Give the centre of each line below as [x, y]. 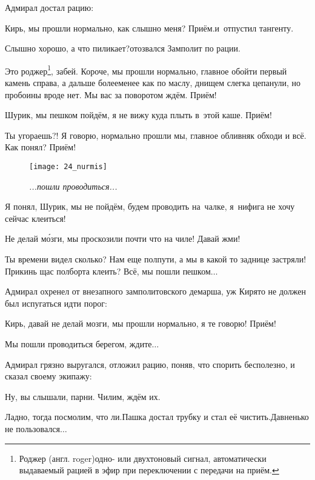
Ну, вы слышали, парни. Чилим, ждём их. [83, 396]
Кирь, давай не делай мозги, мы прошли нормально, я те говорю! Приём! [141, 323]
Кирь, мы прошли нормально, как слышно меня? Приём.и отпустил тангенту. [149, 28]
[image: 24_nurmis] [68, 167]
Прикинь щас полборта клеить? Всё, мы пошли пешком [108, 271]
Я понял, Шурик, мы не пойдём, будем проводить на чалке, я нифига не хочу [150, 206]
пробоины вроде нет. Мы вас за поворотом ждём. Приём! [111, 94]
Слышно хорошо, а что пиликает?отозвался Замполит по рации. [123, 48]
